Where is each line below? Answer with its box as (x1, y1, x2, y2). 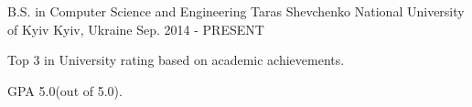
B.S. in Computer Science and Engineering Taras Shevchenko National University (7, 2, 465, 20)
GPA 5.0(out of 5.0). (7, 80, 123, 100)
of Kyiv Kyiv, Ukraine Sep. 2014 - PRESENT (7, 19, 264, 38)
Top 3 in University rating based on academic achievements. (7, 50, 345, 70)
